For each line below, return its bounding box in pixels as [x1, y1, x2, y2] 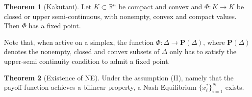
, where [203, 37, 225, 47]
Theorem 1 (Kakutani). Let [4, 1, 92, 11]
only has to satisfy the [169, 46, 236, 57]
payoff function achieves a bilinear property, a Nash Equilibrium [4, 82, 197, 92]
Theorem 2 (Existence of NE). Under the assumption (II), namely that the [4, 72, 234, 82]
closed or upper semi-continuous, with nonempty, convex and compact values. [4, 11, 237, 21]
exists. [225, 82, 244, 92]
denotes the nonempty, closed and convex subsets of [4, 46, 159, 57]
